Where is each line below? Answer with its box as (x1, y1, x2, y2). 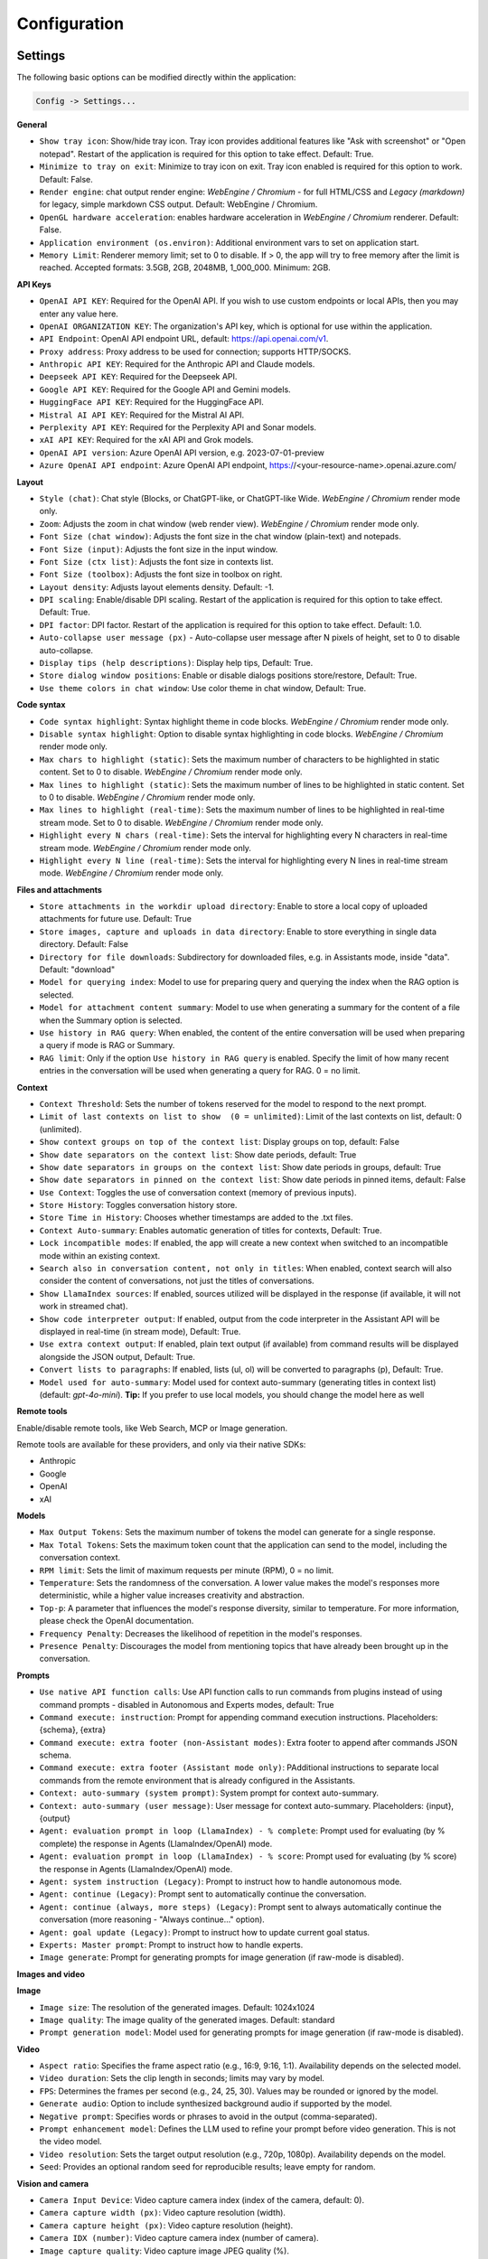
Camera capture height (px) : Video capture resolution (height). (39, 2219, 294, 2231)
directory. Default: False (39, 939, 128, 950)
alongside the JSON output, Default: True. (39, 1351, 196, 1362)
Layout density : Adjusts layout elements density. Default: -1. (39, 581, 275, 592)
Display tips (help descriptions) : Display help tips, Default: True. (39, 658, 314, 669)
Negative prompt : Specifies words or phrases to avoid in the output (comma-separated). (39, 2111, 378, 2122)
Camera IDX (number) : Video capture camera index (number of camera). (39, 2233, 320, 2244)
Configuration (16, 14, 125, 33)
